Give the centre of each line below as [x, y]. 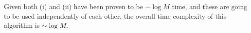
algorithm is [22, 25]
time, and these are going [210, 6]
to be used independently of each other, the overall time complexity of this [115, 16]
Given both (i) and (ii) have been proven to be [73, 6]
